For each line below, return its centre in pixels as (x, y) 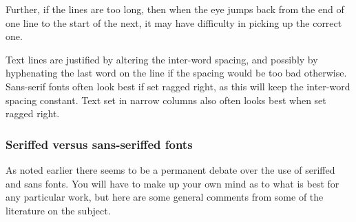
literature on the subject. (58, 210)
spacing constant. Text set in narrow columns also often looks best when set (166, 100)
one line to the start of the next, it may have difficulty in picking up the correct (174, 22)
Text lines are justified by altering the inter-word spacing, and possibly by (162, 59)
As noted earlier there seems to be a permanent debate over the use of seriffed (170, 169)
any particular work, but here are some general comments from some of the (165, 197)
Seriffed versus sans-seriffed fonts (99, 144)
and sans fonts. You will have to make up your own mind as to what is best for (172, 183)
